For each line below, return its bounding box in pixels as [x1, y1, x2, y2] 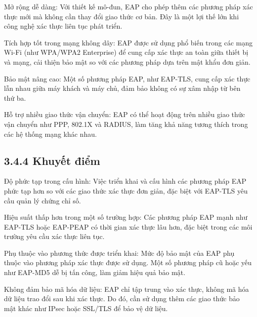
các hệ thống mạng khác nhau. [4, 128, 97, 139]
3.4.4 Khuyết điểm [4, 153, 100, 168]
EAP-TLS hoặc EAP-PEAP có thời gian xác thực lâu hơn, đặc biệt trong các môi [4, 221, 253, 232]
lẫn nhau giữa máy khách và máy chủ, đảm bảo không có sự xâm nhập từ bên [4, 83, 241, 93]
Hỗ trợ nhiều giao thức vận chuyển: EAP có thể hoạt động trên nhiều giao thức [4, 109, 245, 119]
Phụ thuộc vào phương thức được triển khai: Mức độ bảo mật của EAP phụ [4, 247, 235, 258]
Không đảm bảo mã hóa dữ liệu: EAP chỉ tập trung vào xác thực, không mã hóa [4, 283, 249, 294]
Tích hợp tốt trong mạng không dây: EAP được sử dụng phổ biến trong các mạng [4, 37, 253, 47]
